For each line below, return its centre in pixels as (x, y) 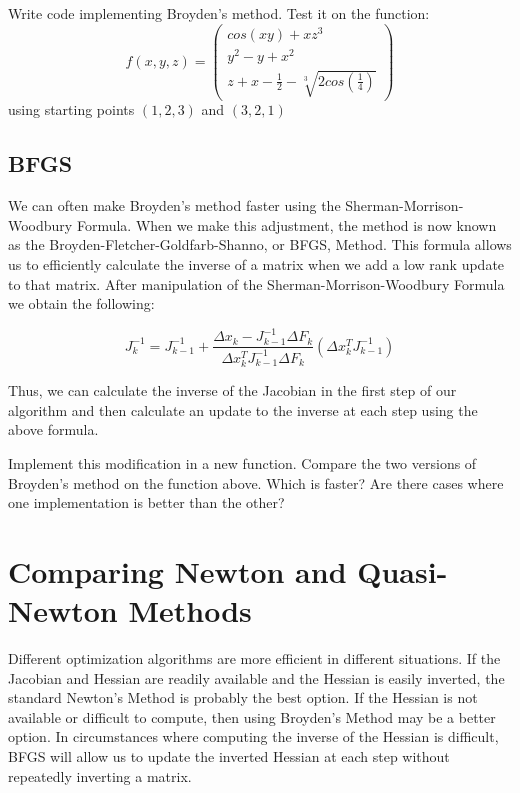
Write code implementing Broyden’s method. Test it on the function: (219, 13)
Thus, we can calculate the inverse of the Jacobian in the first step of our (232, 390)
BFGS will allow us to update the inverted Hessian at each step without (229, 756)
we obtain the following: (81, 303)
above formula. (53, 429)
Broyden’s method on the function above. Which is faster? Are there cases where (256, 482)
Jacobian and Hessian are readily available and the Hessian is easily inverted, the (256, 677)
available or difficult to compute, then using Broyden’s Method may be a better (252, 716)
